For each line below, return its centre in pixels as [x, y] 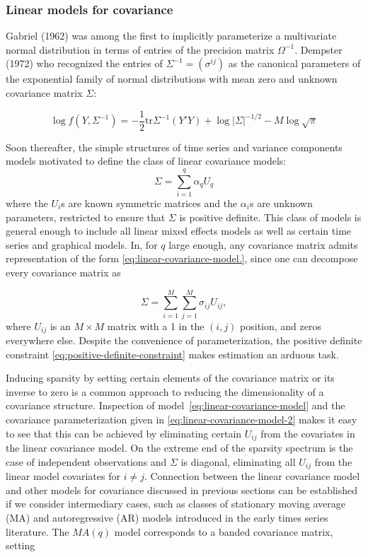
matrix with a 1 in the [156, 326]
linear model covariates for [63, 476]
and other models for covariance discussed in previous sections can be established [182, 489]
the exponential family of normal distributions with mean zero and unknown [172, 79]
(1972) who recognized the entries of [84, 63]
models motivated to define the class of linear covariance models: [146, 161]
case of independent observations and [86, 461]
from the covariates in [308, 433]
